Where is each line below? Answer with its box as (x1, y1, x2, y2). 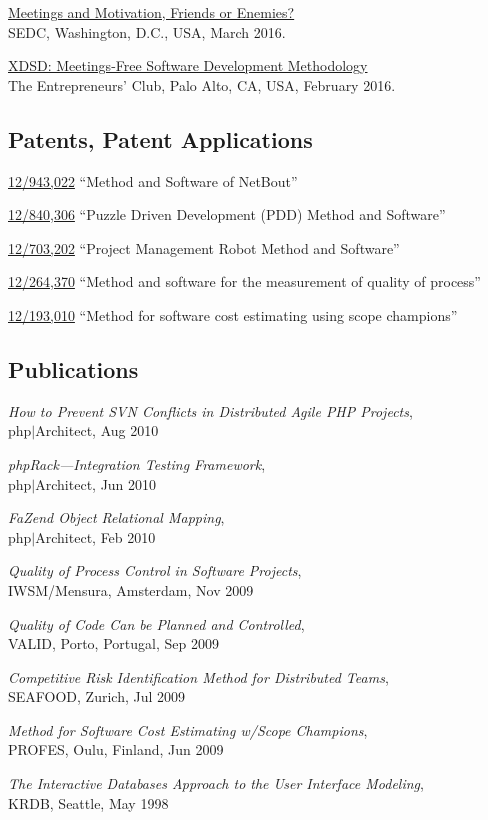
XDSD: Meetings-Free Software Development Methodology (8, 55, 368, 76)
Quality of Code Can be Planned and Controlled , (8, 613, 305, 634)
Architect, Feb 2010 (35, 526, 156, 547)
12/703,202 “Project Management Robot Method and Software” (8, 237, 400, 258)
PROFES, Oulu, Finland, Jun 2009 (8, 739, 224, 760)
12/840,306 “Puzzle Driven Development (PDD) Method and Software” (8, 204, 446, 225)
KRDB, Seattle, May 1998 (8, 792, 169, 813)
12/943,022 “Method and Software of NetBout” (8, 170, 298, 191)
